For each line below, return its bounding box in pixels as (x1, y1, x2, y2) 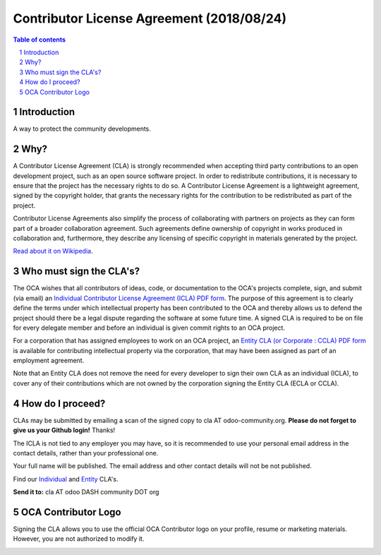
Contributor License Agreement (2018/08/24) (13, 11, 287, 26)
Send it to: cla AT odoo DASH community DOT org (13, 488, 159, 496)
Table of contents (13, 35, 66, 44)
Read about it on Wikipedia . (13, 247, 93, 256)
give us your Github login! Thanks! (13, 426, 116, 434)
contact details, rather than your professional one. (13, 448, 159, 457)
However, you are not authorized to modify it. (13, 535, 145, 543)
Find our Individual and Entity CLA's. (13, 475, 119, 483)
